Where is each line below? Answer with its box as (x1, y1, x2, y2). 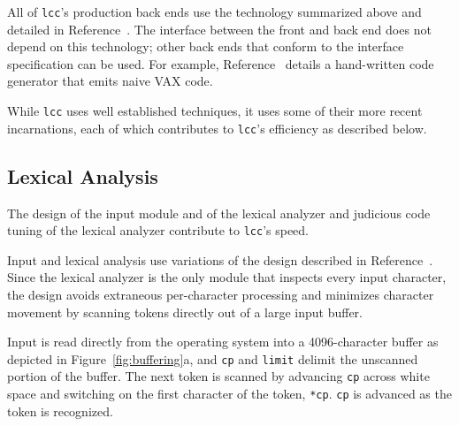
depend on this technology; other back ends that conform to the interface (7, 37, 404, 56)
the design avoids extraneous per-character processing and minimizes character (7, 285, 434, 303)
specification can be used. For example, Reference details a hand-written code (7, 54, 434, 72)
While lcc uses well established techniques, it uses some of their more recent (7, 102, 423, 120)
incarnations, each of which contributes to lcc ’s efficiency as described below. (7, 118, 427, 137)
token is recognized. (7, 401, 113, 420)
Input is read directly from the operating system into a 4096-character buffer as (7, 332, 439, 351)
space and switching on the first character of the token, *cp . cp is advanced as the (7, 384, 452, 403)
